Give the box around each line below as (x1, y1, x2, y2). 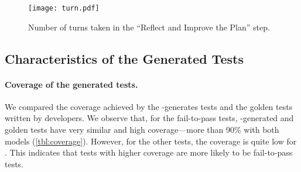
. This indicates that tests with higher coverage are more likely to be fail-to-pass (5, 146, 293, 159)
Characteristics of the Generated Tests (5, 49, 244, 67)
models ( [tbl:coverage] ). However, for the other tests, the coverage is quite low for (5, 135, 297, 147)
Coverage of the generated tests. (5, 78, 138, 90)
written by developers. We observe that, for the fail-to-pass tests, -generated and (5, 112, 294, 124)
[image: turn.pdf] (28, 4, 100, 12)
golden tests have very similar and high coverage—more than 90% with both (5, 123, 279, 136)
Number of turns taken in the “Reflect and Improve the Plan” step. (28, 20, 270, 33)
